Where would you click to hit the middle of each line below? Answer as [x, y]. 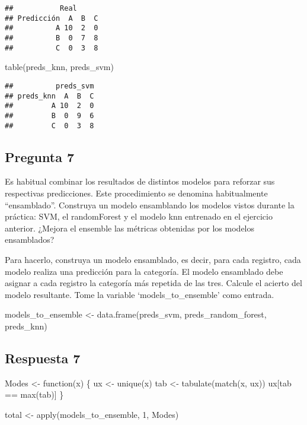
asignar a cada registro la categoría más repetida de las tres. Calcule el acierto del [153, 283]
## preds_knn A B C [49, 96]
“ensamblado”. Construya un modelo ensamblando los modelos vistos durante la [150, 204]
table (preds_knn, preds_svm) [59, 67]
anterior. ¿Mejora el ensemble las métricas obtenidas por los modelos [130, 228]
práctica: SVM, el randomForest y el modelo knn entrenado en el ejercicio [139, 216]
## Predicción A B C [52, 18]
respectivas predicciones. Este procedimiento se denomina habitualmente [136, 193]
